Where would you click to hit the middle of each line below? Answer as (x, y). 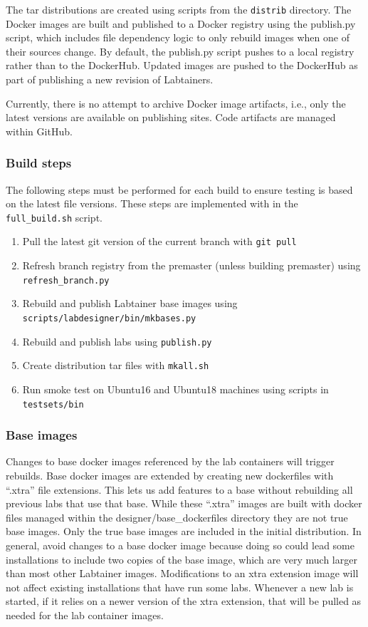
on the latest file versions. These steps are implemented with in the (152, 203)
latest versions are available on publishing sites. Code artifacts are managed (171, 117)
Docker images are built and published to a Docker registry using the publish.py (181, 23)
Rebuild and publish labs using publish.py (117, 341)
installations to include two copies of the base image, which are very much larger (182, 559)
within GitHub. (39, 131)
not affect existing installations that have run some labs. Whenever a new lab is (180, 587)
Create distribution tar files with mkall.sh (116, 365)
